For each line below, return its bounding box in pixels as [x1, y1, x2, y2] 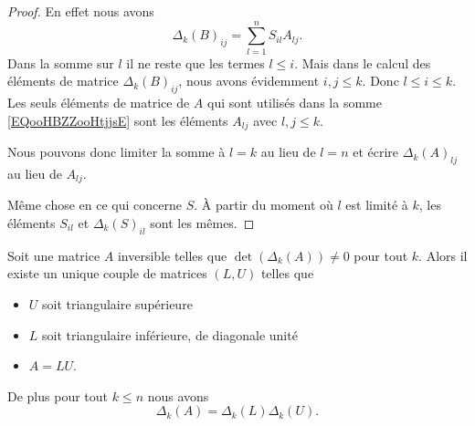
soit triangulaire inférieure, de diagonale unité [42, 325, 298, 344]
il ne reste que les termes [126, 53, 265, 72]
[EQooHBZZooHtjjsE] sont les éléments [7, 110, 228, 130]
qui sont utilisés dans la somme [207, 93, 382, 112]
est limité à [345, 195, 408, 214]
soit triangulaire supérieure [42, 294, 193, 313]
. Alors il [418, 245, 468, 265]
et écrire [353, 142, 399, 161]
